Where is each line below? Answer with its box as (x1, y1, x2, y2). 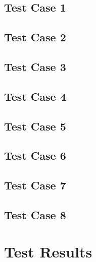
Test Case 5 (4, 118, 66, 134)
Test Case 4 (4, 88, 66, 104)
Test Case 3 (4, 58, 66, 74)
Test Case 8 (4, 207, 66, 222)
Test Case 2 (4, 29, 66, 45)
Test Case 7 (4, 177, 66, 193)
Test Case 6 (4, 148, 66, 163)
